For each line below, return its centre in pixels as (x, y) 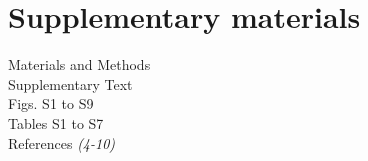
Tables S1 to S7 (56, 122)
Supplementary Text (70, 83)
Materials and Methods (79, 64)
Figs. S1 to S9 (51, 103)
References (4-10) (62, 142)
